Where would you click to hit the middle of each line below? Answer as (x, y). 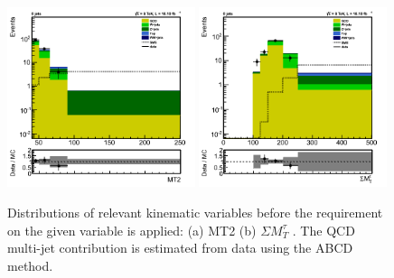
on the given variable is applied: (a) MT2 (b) (132, 230)
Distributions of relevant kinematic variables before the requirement (195, 212)
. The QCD (324, 230)
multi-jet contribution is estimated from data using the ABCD (180, 248)
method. (30, 265)
